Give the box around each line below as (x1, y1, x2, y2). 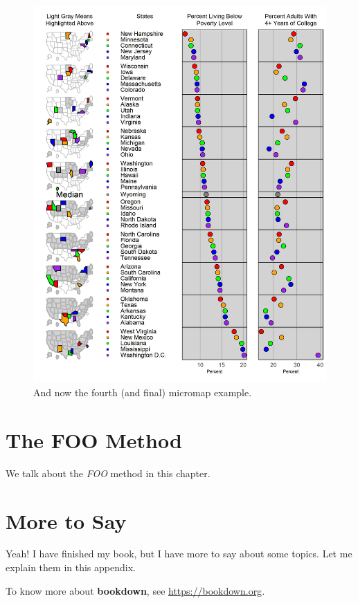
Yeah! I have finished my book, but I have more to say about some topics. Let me (6, 546, 352, 561)
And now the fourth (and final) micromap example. (33, 385, 252, 400)
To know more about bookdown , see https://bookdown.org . (6, 583, 265, 597)
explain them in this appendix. (6, 560, 136, 575)
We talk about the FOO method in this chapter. (6, 465, 211, 480)
